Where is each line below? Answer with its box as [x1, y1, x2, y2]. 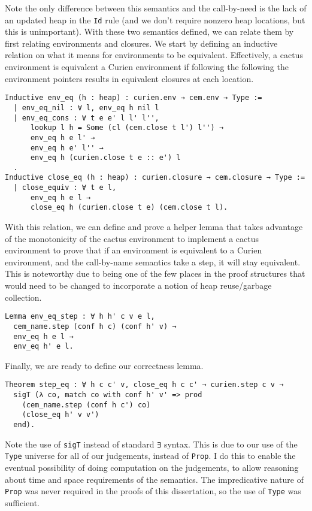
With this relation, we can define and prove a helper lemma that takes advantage [5, 220, 303, 233]
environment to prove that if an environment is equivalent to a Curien [5, 244, 262, 256]
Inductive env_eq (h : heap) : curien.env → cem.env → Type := [5, 93, 262, 102]
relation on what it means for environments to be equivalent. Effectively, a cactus [5, 49, 303, 61]
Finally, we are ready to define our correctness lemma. [5, 359, 204, 371]
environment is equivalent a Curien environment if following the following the [5, 61, 289, 73]
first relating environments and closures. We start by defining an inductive [5, 37, 278, 49]
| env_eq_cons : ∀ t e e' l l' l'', [13, 113, 159, 122]
